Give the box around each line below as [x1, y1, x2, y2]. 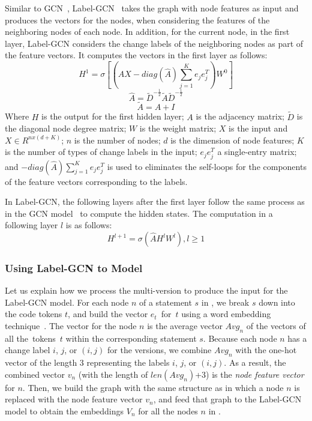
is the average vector [147, 320, 223, 332]
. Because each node [203, 332, 277, 344]
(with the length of [78, 368, 148, 380]
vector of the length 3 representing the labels [5, 356, 170, 369]
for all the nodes [138, 404, 198, 417]
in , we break [201, 295, 250, 308]
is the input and [229, 122, 288, 135]
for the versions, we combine [107, 344, 212, 356]
